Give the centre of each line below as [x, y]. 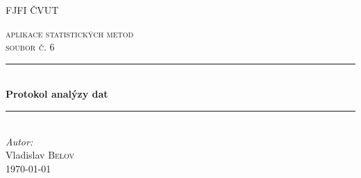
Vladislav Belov [40, 155]
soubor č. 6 [30, 47]
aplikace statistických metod [70, 33]
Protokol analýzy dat [57, 94]
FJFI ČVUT [32, 10]
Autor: [19, 141]
